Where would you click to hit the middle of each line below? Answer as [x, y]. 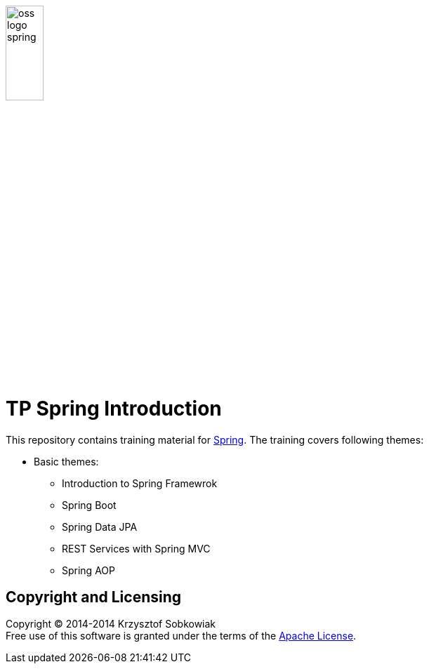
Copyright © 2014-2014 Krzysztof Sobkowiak [111, 624]
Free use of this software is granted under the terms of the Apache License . [181, 636]
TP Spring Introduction [114, 408]
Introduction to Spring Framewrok [140, 483]
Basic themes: [66, 461]
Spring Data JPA [100, 526]
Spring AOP [88, 570]
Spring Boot [89, 505]
